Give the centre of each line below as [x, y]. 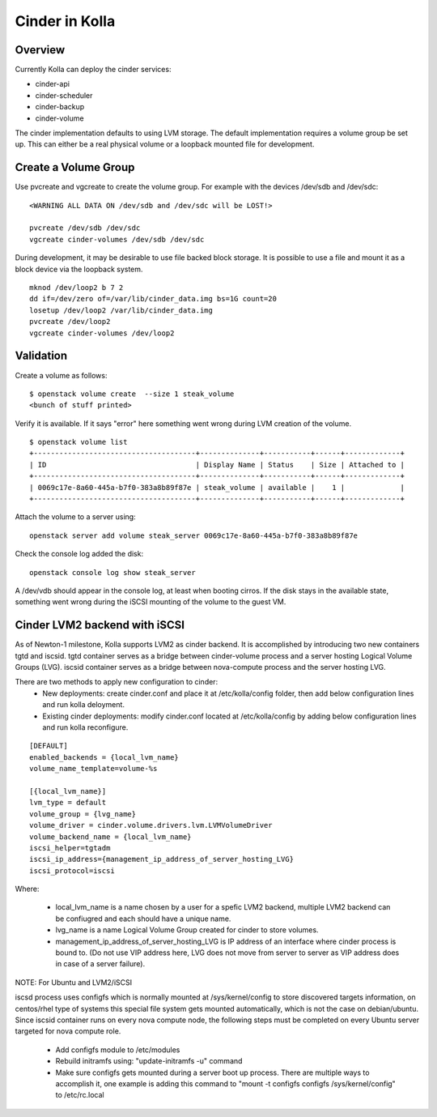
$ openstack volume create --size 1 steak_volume [132, 394]
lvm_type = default [68, 803]
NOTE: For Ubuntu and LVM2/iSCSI [74, 982]
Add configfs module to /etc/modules [118, 1050]
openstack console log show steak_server [112, 572]
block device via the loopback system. [79, 269]
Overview [40, 50]
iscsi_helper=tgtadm [70, 848]
